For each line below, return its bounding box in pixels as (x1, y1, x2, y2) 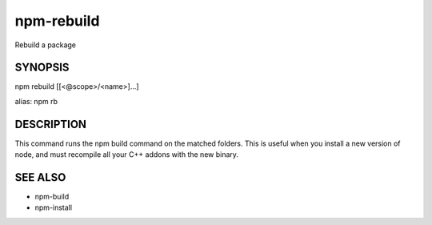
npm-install (34, 203, 72, 212)
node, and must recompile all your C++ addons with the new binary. (14, 150, 239, 159)
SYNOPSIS (14, 61, 70, 74)
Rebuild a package (14, 40, 76, 50)
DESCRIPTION (14, 117, 87, 131)
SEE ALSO (14, 171, 66, 184)
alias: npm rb (14, 96, 58, 106)
